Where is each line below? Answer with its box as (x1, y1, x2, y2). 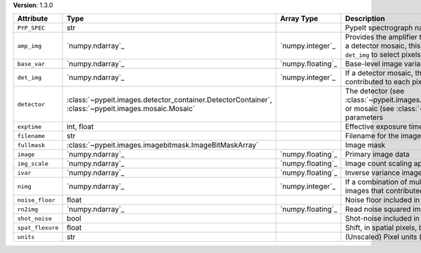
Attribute (17, 14, 48, 24)
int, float (67, 122, 94, 131)
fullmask (17, 141, 46, 149)
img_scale (17, 160, 49, 167)
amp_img (17, 42, 42, 49)
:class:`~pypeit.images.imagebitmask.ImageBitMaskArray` (67, 141, 259, 150)
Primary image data (345, 150, 410, 160)
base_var (17, 60, 46, 67)
